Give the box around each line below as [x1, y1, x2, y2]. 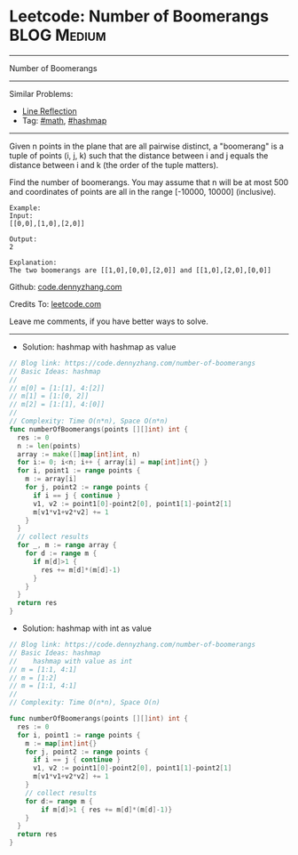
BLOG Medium [9, 25, 106, 45]
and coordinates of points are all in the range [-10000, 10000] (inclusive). [9, 186, 277, 197]
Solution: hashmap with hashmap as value [21, 341, 176, 352]
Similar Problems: [9, 88, 74, 99]
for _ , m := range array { [17, 541, 117, 550]
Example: [9, 203, 42, 213]
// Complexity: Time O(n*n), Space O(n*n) [9, 416, 169, 426]
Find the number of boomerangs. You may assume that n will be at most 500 [9, 176, 289, 188]
